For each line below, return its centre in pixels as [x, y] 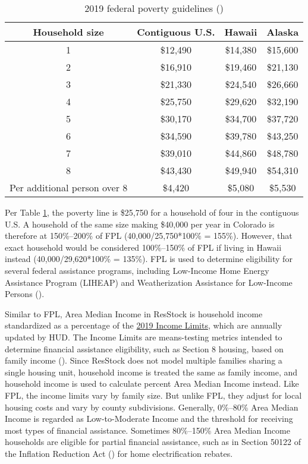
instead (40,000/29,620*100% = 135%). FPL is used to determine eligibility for [149, 259]
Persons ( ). [25, 294]
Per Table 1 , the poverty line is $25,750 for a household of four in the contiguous [152, 212]
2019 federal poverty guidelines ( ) [154, 8]
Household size [68, 32]
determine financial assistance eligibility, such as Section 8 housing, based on [144, 348]
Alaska [283, 32]
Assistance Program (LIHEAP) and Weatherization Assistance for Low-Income [149, 282]
